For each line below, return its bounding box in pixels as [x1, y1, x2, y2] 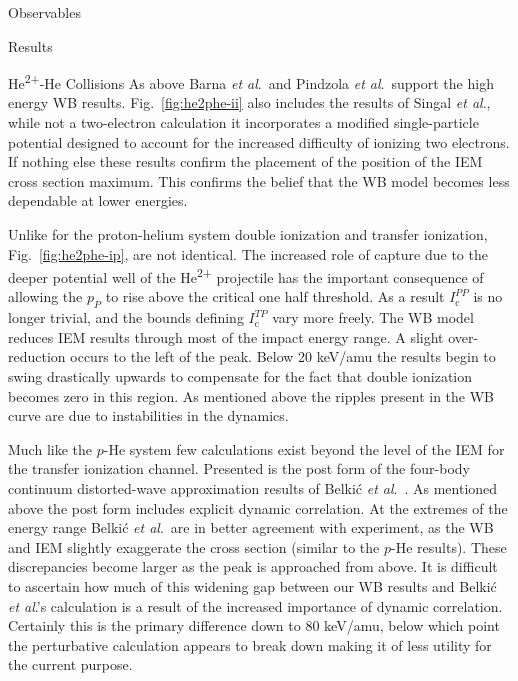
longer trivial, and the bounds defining [8, 307, 244, 328]
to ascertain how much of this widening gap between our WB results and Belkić [8, 575, 497, 596]
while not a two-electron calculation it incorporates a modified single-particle [8, 112, 479, 133]
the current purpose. [8, 654, 133, 675]
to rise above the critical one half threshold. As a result [105, 286, 445, 307]
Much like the [8, 438, 92, 459]
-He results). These [391, 536, 507, 557]
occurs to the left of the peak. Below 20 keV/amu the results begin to [70, 346, 496, 367]
